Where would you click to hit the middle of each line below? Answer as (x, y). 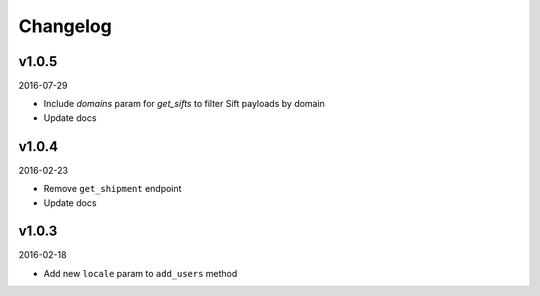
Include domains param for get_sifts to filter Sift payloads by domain (184, 104)
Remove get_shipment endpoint (112, 189)
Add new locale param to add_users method (140, 273)
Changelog (65, 26)
